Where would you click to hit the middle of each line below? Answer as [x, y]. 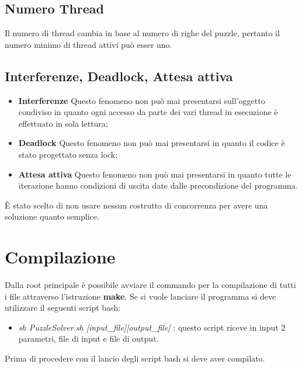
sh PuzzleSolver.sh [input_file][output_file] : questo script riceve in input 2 [152, 327]
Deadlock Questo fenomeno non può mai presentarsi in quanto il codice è [152, 143]
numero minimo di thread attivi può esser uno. [88, 44]
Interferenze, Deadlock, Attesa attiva [119, 76]
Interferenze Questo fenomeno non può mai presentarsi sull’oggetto [142, 100]
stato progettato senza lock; [68, 154]
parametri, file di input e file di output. [88, 339]
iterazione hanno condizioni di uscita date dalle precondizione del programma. [158, 185]
